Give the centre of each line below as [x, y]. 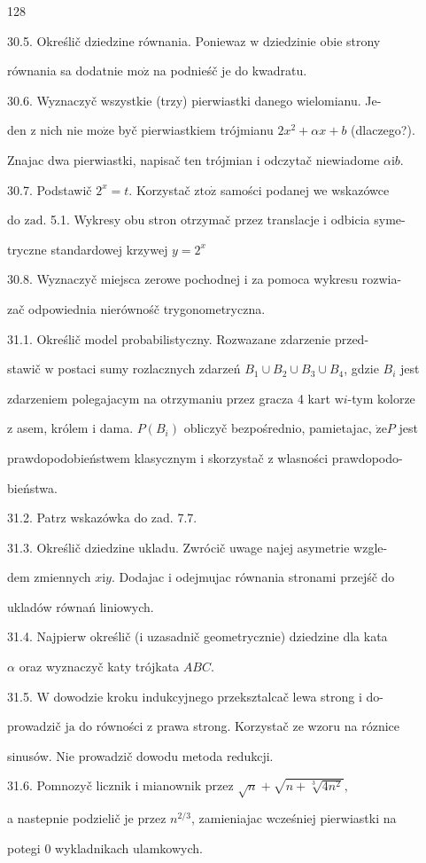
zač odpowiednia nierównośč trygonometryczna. [136, 308]
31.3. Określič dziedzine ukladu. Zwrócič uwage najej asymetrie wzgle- [198, 547]
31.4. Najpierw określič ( [74, 636]
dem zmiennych [49, 577]
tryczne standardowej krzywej [88, 249]
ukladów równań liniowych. [81, 606]
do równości [111, 726]
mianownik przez [188, 785]
